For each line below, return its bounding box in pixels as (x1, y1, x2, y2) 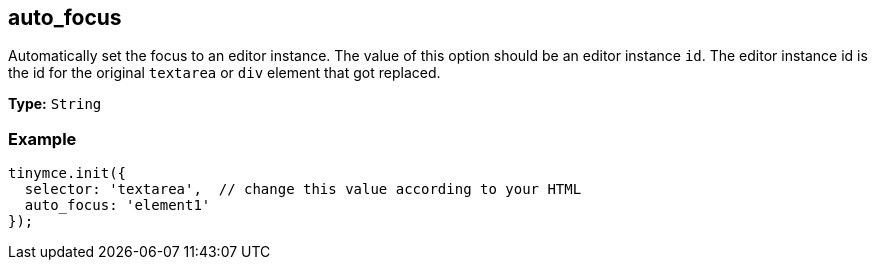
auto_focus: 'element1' (24, 197, 211, 214)
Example (8, 128, 77, 149)
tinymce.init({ (8, 165, 127, 182)
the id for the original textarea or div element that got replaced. (8, 64, 441, 82)
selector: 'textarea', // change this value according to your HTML (24, 181, 582, 198)
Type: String (8, 95, 102, 113)
